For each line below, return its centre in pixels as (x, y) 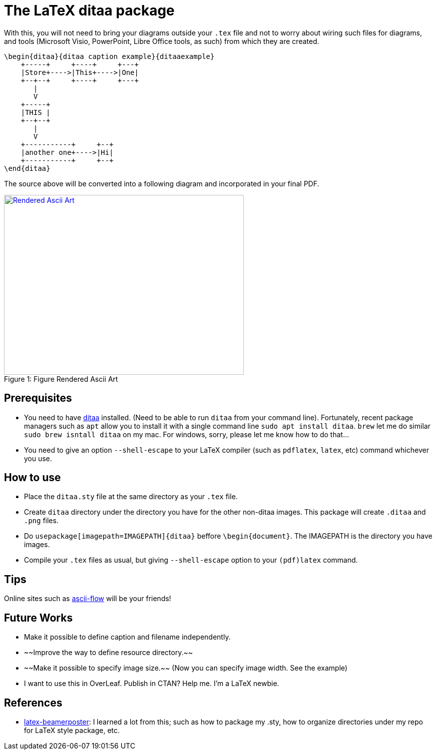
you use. (38, 458)
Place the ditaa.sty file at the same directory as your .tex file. (131, 497)
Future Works (38, 618)
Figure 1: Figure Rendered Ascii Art (61, 379)
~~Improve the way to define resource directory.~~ (109, 653)
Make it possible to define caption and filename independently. (127, 637)
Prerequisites (38, 398)
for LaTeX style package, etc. (72, 730)
